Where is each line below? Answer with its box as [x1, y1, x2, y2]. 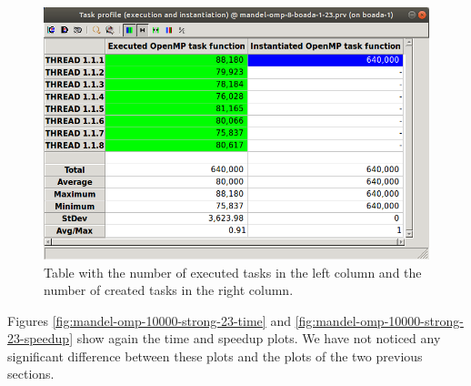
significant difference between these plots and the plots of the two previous [7, 346, 423, 365]
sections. [7, 364, 55, 383]
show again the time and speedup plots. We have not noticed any [76, 329, 441, 348]
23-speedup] [7, 329, 74, 348]
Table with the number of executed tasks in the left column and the [44, 262, 422, 281]
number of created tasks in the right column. [44, 280, 294, 300]
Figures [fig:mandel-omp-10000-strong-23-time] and [7, 310, 291, 330]
